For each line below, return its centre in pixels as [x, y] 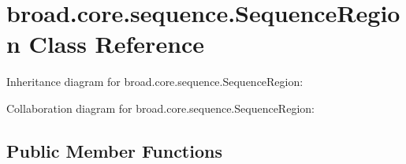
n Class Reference [106, 44]
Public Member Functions [114, 150]
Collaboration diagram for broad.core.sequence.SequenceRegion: [160, 108]
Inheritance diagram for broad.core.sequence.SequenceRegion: [155, 82]
